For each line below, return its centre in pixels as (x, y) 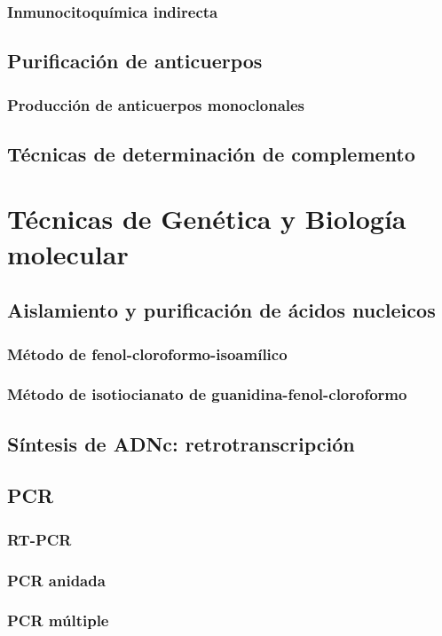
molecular (68, 253)
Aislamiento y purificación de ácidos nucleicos (221, 310)
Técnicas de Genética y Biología (207, 219)
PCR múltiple (58, 620)
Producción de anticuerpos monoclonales (156, 104)
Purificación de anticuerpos (135, 61)
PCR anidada (56, 580)
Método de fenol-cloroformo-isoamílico (147, 353)
